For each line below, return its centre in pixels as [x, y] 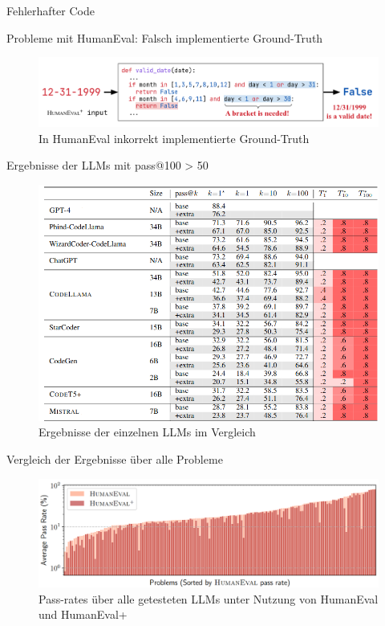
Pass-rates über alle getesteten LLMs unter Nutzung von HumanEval [209, 598]
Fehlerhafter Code [51, 10]
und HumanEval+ [83, 614]
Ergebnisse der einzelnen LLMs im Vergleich [147, 432]
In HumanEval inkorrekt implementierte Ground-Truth [174, 138]
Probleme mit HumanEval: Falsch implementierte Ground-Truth [165, 37]
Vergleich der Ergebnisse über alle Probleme [115, 459]
